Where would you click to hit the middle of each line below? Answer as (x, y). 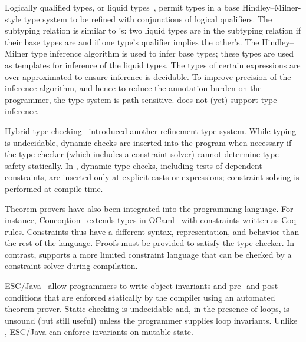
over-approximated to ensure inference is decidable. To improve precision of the (148, 76)
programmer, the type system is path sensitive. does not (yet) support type (141, 99)
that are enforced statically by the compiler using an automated (159, 297)
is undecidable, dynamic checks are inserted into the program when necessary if (148, 142)
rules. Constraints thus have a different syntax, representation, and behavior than (152, 231)
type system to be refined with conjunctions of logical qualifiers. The (148, 19)
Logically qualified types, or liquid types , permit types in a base (122, 7)
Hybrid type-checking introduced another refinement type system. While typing (151, 130)
